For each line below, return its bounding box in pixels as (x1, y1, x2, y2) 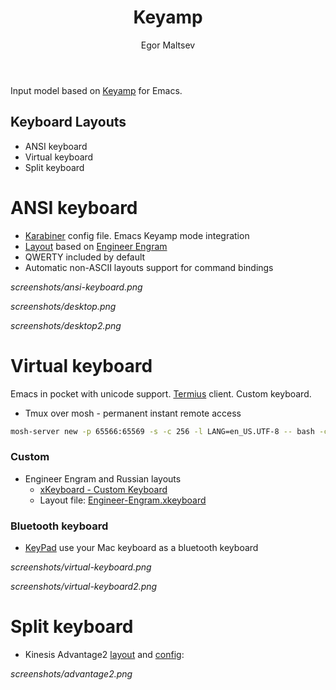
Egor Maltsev (140, 39, 196, 51)
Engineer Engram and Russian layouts (24, 472, 182, 485)
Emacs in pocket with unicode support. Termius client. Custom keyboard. (10, 387, 312, 400)
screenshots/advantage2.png (10, 668, 133, 680)
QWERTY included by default (24, 251, 146, 263)
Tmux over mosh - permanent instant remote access (24, 407, 242, 419)
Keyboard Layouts (10, 114, 127, 131)
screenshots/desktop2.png (10, 319, 122, 331)
